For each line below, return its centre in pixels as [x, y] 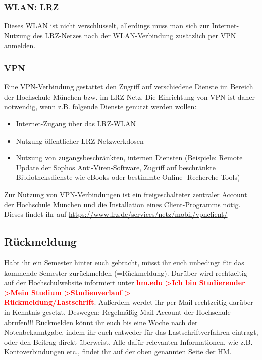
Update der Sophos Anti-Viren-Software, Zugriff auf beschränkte [116, 167]
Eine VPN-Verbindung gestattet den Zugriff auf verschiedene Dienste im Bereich [129, 87]
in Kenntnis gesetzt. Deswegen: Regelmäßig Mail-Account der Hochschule [117, 312]
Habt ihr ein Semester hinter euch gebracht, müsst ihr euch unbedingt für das [124, 262]
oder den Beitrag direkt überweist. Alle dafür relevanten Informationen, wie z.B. [128, 342]
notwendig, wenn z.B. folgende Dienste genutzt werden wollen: [100, 106]
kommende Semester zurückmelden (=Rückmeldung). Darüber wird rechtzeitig [126, 272]
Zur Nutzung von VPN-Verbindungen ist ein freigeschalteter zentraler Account [126, 194]
